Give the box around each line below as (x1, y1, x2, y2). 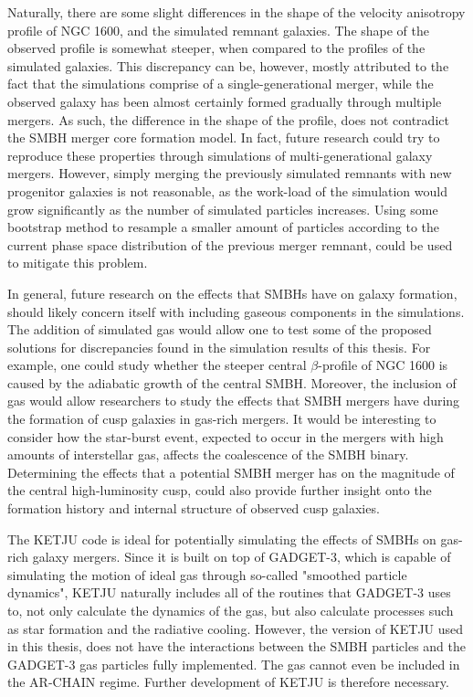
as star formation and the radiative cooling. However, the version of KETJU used (7, 618, 464, 638)
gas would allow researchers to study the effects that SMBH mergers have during (7, 391, 460, 410)
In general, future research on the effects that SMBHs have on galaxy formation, (7, 283, 457, 302)
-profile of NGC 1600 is (318, 355, 448, 375)
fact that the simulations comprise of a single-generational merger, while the (7, 74, 434, 93)
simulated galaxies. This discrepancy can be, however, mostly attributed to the (7, 56, 449, 75)
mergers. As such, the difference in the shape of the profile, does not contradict (7, 110, 449, 129)
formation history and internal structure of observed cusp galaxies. (7, 499, 380, 518)
